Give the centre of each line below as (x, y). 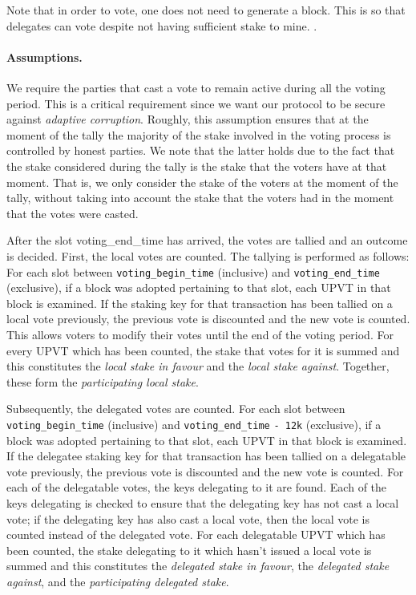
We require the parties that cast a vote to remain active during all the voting (196, 87)
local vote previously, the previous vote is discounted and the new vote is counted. (208, 319)
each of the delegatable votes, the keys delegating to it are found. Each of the (197, 487)
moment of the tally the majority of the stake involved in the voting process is (199, 134)
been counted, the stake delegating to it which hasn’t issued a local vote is (189, 550)
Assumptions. (44, 57)
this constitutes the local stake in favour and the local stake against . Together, (198, 366)
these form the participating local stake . (103, 381)
